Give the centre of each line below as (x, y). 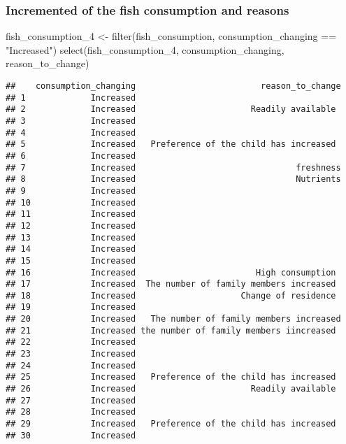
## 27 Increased (71, 400)
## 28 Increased (71, 412)
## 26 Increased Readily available (171, 389)
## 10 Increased (71, 202)
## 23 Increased (71, 354)
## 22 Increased (71, 342)
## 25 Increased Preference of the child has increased (171, 377)
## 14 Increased (71, 249)
